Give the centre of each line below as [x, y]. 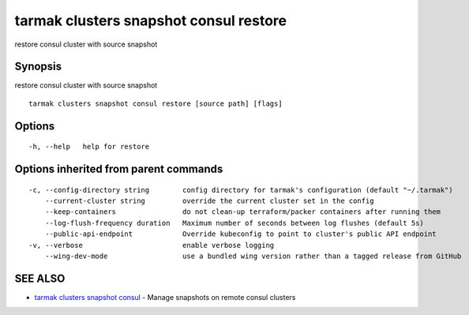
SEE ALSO [40, 278]
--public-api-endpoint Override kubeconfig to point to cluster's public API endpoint [241, 234]
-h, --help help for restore [89, 147]
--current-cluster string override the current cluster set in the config [209, 201]
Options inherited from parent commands [119, 169]
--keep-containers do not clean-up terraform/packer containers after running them [243, 212]
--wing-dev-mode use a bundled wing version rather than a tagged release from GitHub [253, 256]
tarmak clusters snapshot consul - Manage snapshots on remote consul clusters [165, 297]
